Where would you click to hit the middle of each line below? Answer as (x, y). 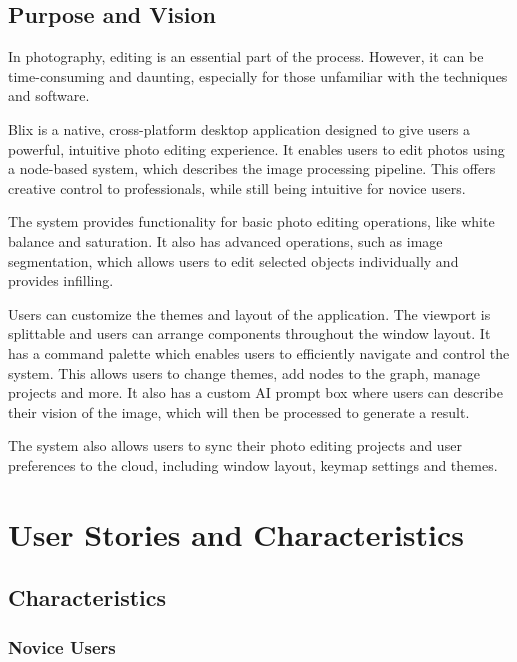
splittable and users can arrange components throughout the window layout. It (249, 333)
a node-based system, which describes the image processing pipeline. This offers (252, 168)
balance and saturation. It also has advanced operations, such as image (225, 240)
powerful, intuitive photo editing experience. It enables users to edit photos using (256, 148)
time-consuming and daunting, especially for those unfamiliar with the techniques (258, 75)
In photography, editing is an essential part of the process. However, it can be (246, 56)
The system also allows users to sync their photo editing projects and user (235, 445)
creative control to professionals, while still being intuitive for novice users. (237, 187)
